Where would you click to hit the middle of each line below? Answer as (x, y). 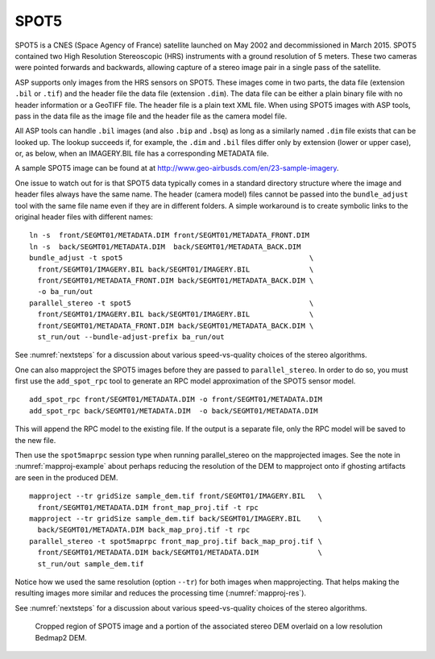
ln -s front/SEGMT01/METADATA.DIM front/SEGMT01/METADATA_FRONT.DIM (170, 235)
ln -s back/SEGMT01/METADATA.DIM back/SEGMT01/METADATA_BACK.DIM (165, 247)
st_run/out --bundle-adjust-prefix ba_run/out (131, 337)
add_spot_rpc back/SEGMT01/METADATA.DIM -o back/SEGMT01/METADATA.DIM (174, 410)
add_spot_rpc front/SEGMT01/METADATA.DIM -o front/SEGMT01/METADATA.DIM (176, 400)
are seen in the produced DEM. (66, 477)
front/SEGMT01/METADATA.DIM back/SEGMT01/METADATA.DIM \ (180, 553)
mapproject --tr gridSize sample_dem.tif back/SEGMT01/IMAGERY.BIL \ (176, 518)
